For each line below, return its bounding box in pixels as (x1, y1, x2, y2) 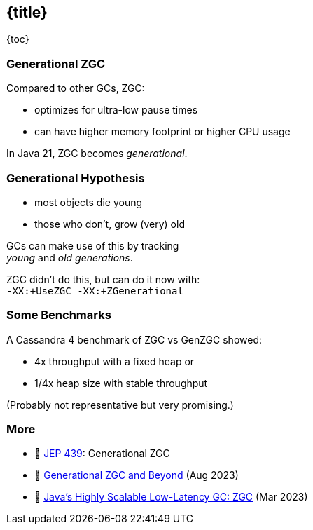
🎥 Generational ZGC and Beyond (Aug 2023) (34, 469, 239, 482)
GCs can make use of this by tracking (6, 239, 179, 252)
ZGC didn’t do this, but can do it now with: (6, 273, 200, 285)
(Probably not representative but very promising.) (6, 398, 234, 411)
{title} (6, 4, 48, 21)
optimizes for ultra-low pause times (34, 104, 198, 116)
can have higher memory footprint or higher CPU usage (34, 125, 291, 138)
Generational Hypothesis (6, 170, 145, 185)
